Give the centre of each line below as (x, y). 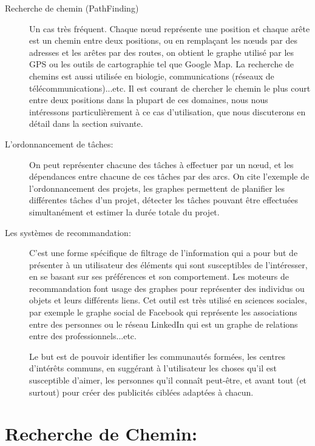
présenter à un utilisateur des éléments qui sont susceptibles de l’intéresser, (168, 264)
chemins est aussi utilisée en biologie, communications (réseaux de (152, 76)
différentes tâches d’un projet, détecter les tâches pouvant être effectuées (164, 200)
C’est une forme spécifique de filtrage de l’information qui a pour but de (164, 253)
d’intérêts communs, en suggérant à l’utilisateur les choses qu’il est (153, 368)
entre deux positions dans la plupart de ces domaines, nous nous (149, 100)
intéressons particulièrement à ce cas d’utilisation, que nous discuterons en (168, 111)
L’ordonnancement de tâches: (59, 144)
